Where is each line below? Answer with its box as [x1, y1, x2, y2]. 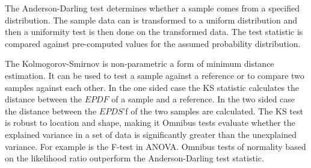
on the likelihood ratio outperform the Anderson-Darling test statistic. [5, 152, 264, 164]
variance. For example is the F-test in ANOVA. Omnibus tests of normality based [5, 140, 306, 152]
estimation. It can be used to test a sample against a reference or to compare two [5, 69, 304, 81]
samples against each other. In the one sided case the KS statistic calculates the [5, 81, 300, 93]
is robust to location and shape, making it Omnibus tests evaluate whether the [5, 116, 295, 129]
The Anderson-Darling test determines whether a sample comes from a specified [5, 2, 300, 14]
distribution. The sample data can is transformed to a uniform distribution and [5, 13, 297, 26]
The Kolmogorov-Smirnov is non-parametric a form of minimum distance [5, 57, 274, 70]
